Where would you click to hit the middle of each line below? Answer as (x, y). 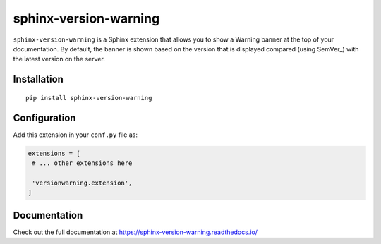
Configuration (44, 117)
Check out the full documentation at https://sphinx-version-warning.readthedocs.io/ (135, 232)
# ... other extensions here (82, 163)
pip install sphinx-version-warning (89, 98)
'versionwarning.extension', (82, 183)
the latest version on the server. (59, 59)
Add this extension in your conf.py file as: (75, 135)
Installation (38, 79)
